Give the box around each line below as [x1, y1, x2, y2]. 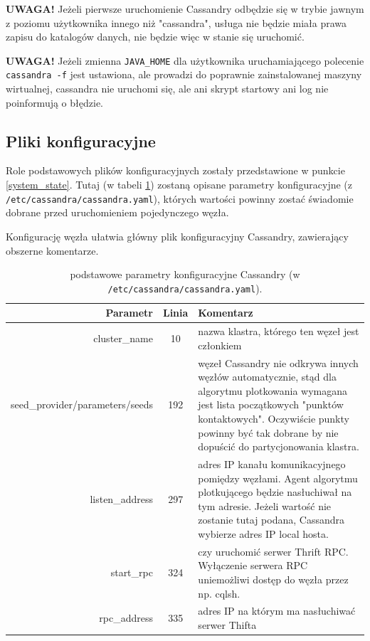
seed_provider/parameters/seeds [11, 397, 153, 412]
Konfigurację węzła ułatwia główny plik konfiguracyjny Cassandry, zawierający [6, 228, 349, 243]
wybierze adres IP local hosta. [198, 526, 329, 541]
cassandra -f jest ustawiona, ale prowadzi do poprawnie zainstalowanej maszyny [6, 67, 362, 82]
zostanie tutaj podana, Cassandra [198, 512, 344, 527]
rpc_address [99, 610, 153, 625]
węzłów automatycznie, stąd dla [198, 369, 337, 384]
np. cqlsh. [198, 586, 240, 600]
